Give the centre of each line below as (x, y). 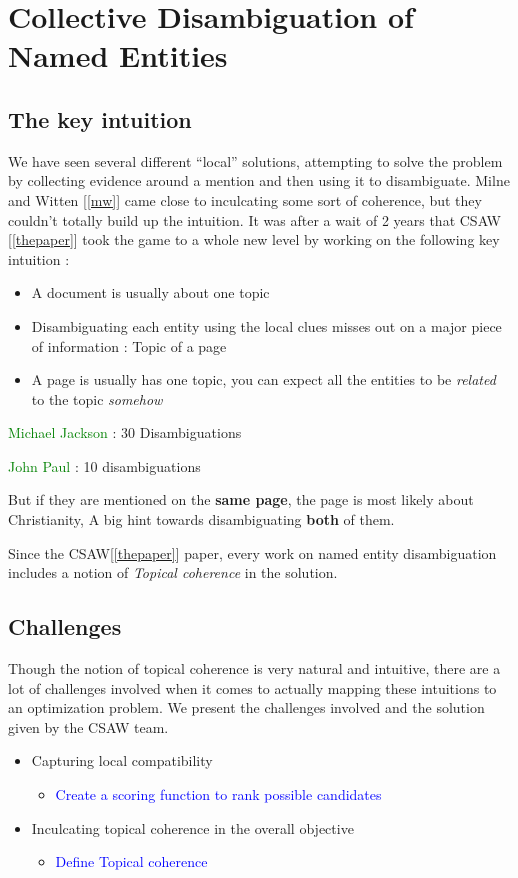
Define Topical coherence (131, 861)
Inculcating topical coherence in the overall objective (192, 827)
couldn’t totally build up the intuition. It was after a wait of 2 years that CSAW (254, 219)
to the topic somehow (97, 398)
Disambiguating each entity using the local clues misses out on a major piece (266, 325)
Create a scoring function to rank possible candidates (218, 794)
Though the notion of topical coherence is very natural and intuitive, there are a (254, 668)
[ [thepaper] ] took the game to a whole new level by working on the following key (254, 239)
